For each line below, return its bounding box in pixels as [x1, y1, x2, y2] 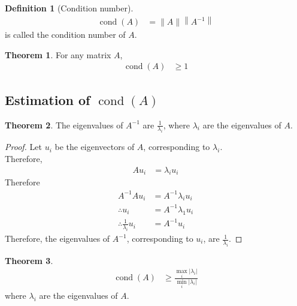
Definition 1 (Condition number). [5, 2, 134, 14]
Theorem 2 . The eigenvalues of [5, 118, 123, 131]
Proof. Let [5, 140, 42, 153]
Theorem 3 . [5, 254, 53, 266]
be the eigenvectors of [54, 140, 135, 153]
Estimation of [5, 90, 90, 109]
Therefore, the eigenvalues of [5, 232, 110, 245]
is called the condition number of [5, 28, 126, 41]
